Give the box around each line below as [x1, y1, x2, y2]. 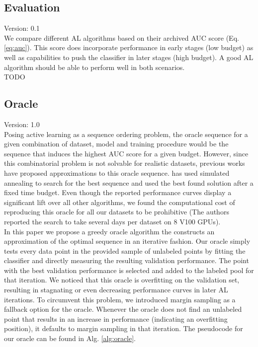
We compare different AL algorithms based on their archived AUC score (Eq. [4, 32, 239, 43]
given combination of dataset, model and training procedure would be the [4, 139, 229, 149]
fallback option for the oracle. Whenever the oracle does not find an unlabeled [4, 304, 242, 314]
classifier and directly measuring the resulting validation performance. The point [4, 255, 249, 266]
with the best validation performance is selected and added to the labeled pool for [4, 265, 254, 275]
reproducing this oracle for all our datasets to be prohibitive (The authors [4, 207, 229, 217]
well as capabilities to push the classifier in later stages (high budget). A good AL [4, 52, 254, 62]
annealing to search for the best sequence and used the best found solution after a [4, 177, 254, 188]
